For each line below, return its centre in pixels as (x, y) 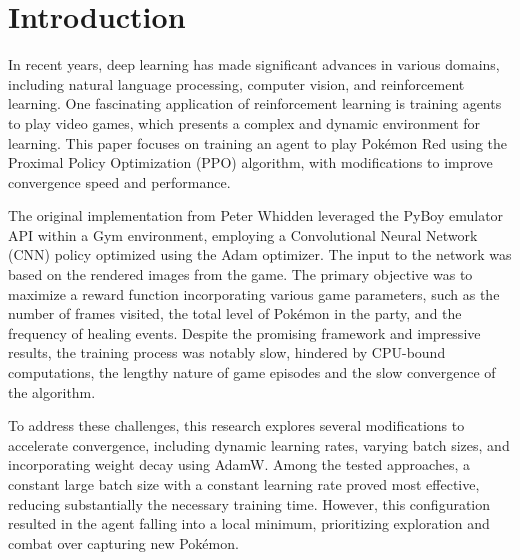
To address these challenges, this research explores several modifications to (236, 425)
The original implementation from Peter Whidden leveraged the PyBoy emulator (256, 215)
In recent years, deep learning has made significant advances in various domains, (254, 64)
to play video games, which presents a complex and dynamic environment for (244, 122)
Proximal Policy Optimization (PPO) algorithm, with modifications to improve (250, 162)
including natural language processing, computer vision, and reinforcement (236, 83)
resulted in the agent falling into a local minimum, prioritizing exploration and (249, 523)
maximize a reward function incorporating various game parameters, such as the (254, 293)
